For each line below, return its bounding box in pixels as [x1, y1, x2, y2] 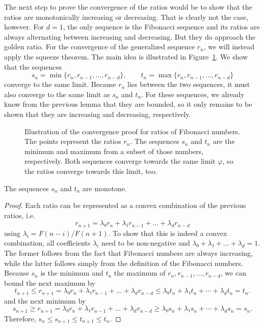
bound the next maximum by [4, 277, 95, 288]
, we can [220, 267, 246, 278]
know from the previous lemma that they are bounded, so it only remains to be [4, 99, 252, 109]
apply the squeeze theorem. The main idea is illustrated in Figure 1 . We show [4, 51, 248, 62]
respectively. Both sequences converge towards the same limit [24, 156, 216, 166]
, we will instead [203, 41, 255, 52]
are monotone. [82, 183, 127, 193]
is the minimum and [40, 267, 103, 278]
